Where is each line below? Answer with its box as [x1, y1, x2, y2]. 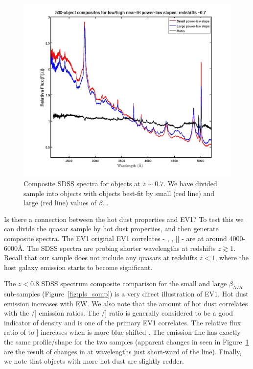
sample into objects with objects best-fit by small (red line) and [23, 188, 215, 198]
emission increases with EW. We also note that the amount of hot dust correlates [4, 298, 248, 308]
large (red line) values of [23, 197, 96, 208]
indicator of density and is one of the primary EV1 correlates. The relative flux [4, 317, 241, 327]
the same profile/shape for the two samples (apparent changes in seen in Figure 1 [4, 337, 249, 347]
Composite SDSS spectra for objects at [23, 178, 140, 188]
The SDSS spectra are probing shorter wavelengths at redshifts [27, 243, 216, 253]
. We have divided [163, 178, 217, 188]
